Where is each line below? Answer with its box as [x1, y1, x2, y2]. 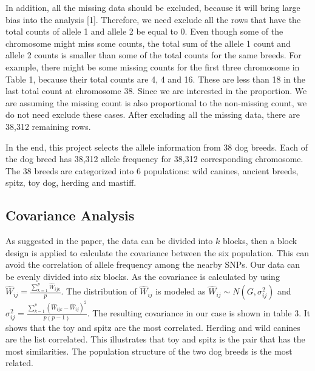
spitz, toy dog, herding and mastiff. [5, 176, 137, 189]
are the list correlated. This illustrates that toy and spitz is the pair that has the [5, 333, 305, 345]
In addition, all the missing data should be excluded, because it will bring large [5, 1, 300, 13]
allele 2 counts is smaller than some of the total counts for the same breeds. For [5, 49, 302, 61]
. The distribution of [61, 285, 137, 298]
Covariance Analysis [5, 206, 135, 225]
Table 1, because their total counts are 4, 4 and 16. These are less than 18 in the [5, 72, 305, 85]
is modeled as [155, 285, 206, 298]
